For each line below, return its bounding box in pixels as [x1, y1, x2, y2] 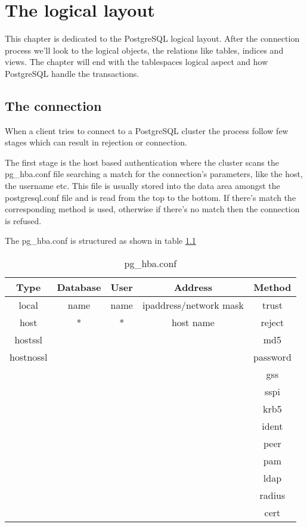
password [253, 350, 292, 364]
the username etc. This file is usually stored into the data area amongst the [5, 179, 280, 192]
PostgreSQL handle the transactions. [5, 67, 139, 79]
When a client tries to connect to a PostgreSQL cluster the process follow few [5, 124, 289, 137]
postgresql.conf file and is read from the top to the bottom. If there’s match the [5, 191, 296, 203]
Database [57, 280, 101, 294]
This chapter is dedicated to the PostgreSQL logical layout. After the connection [5, 32, 300, 45]
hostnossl [10, 350, 48, 364]
